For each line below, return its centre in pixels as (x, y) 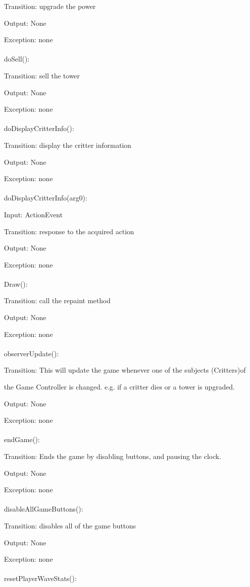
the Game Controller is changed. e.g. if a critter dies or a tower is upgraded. (120, 387)
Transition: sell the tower (42, 75)
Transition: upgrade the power (50, 6)
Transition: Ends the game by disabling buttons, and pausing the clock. (113, 456)
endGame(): (22, 439)
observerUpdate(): (31, 353)
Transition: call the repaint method (57, 300)
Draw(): (16, 284)
